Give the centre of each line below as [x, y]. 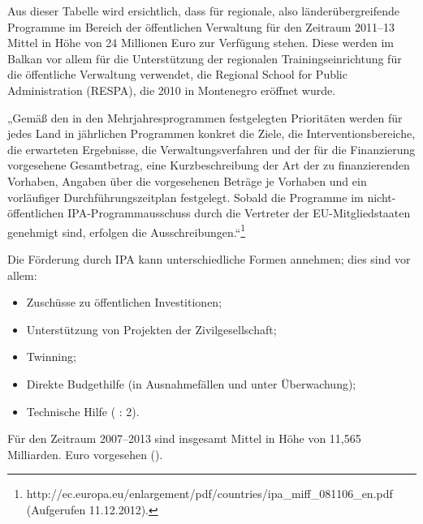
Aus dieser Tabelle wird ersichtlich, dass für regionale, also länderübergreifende [204, 11]
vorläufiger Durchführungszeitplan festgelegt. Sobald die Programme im [186, 197]
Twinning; [51, 356]
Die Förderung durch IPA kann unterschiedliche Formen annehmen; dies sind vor [209, 258]
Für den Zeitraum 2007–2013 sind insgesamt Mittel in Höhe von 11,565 [184, 438]
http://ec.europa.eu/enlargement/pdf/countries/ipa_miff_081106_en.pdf [209, 494]
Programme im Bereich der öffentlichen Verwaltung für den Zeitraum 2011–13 [201, 26]
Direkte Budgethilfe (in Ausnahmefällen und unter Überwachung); [191, 383]
